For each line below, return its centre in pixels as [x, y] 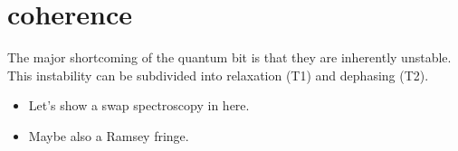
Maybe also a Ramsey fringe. [109, 135]
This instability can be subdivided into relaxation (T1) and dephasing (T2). [218, 75]
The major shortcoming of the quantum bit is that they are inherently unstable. [229, 57]
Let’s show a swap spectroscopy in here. [139, 105]
